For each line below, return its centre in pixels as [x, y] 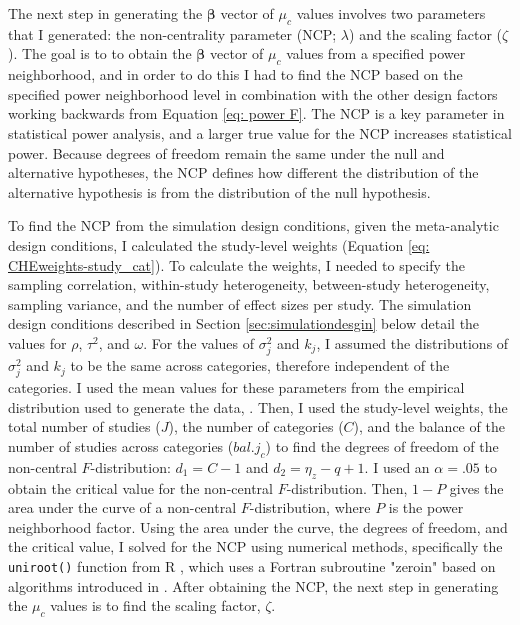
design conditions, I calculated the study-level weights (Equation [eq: [219, 244]
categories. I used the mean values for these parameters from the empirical [236, 387]
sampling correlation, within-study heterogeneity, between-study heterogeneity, [249, 284]
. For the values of [199, 342]
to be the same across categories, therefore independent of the [260, 365]
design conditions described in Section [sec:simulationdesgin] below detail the [244, 323]
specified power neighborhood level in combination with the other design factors [253, 93]
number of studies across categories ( [121, 446]
